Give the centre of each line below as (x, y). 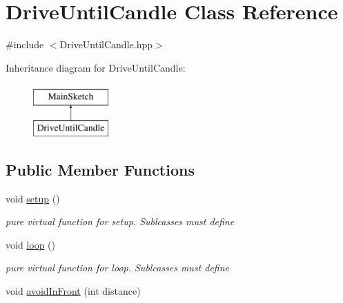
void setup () (33, 198)
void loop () (30, 244)
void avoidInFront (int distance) (73, 291)
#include (25, 44)
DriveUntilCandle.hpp (106, 44)
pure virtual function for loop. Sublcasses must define (118, 268)
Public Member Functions (100, 169)
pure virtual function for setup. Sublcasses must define (120, 221)
